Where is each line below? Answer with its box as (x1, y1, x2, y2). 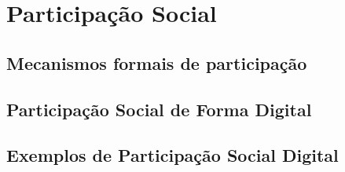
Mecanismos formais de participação (6, 50, 307, 75)
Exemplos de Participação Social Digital (6, 143, 339, 167)
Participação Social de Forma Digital (6, 97, 312, 121)
